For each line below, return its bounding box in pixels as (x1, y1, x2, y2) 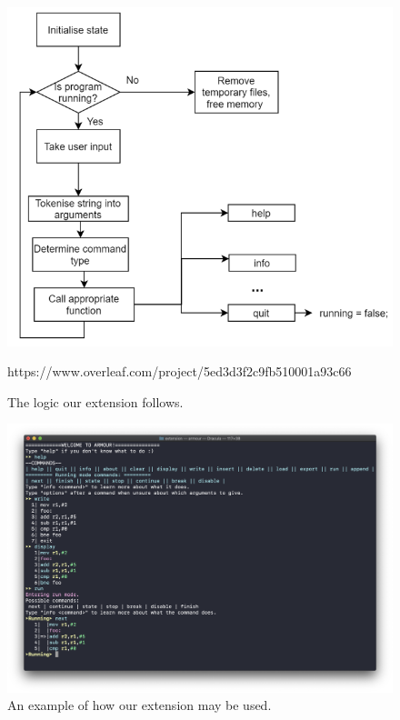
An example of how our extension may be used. (7, 695, 272, 715)
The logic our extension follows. (7, 392, 184, 411)
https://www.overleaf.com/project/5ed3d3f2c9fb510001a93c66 (7, 362, 352, 381)
